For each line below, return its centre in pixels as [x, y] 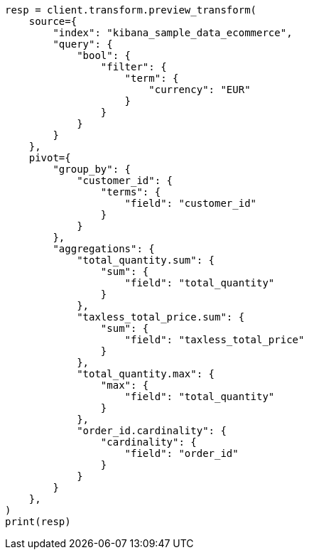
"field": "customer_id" [191, 203]
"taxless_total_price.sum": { [161, 317]
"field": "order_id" [181, 453]
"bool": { [104, 55]
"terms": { [131, 192]
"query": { [83, 44]
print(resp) [38, 522]
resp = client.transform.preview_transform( [131, 10]
